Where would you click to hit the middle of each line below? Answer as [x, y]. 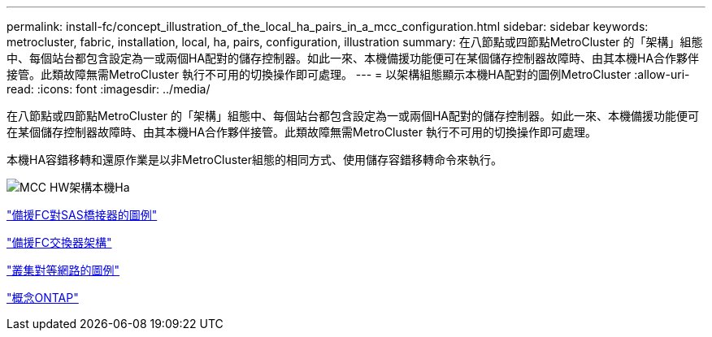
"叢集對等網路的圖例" [63, 270]
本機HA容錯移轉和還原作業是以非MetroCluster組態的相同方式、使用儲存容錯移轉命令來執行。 [255, 160]
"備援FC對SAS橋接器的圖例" [82, 215]
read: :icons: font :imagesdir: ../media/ [109, 89]
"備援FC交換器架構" [59, 242]
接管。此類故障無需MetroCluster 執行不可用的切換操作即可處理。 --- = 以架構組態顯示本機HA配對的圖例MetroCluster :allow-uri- [348, 74]
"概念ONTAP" [43, 298]
